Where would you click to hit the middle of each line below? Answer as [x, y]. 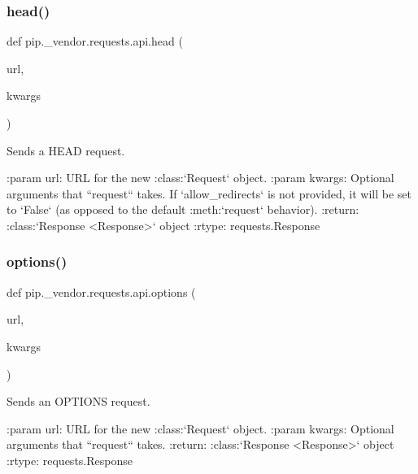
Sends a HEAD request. [66, 150]
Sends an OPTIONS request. [78, 401]
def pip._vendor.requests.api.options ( [101, 291]
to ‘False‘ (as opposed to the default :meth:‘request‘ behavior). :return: [183, 209]
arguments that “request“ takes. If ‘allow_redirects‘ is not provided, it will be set [209, 193]
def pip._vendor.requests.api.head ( [95, 41]
